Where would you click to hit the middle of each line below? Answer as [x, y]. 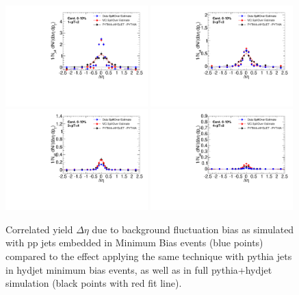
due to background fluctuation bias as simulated [193, 229]
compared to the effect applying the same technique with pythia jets [149, 256]
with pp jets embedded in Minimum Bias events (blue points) [134, 243]
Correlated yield [39, 229]
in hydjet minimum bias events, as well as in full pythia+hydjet [139, 269]
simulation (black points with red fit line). [94, 283]
